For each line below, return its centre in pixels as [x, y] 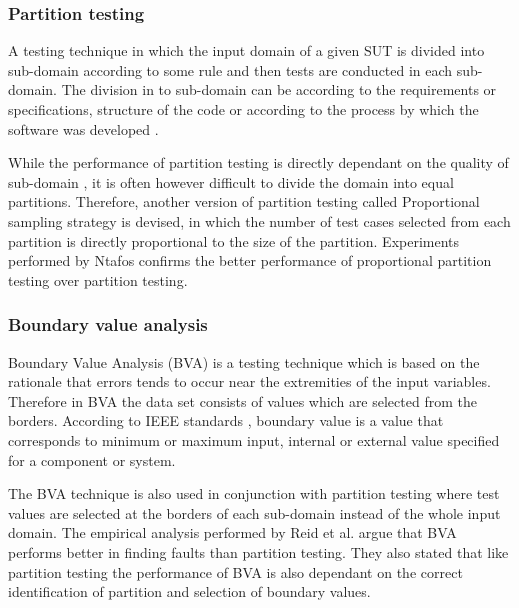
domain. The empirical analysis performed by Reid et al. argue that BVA [232, 532]
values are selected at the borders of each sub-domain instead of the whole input [254, 512]
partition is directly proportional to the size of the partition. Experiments [234, 240]
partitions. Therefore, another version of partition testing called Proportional [244, 201]
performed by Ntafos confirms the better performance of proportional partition [250, 260]
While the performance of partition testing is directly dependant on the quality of [258, 162]
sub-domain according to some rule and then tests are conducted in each [230, 69]
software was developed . [83, 128]
